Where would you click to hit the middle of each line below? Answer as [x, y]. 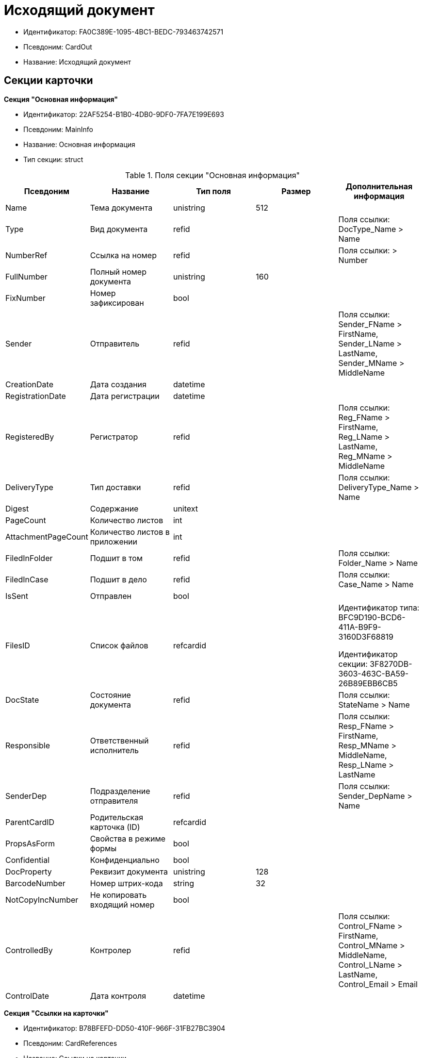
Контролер [111, 950]
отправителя [114, 801]
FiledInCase [27, 579]
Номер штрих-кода [126, 883]
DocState [22, 700]
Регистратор [114, 437]
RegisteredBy [30, 437]
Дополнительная [379, 186]
